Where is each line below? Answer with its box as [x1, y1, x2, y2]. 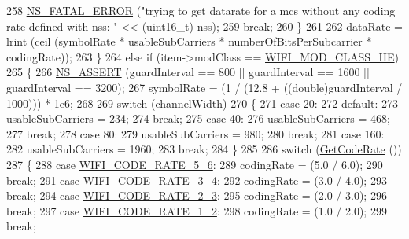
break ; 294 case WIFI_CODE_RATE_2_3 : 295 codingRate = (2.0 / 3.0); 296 [6, 187, 387, 204]
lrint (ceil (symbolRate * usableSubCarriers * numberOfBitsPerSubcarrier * [6, 33, 372, 50]
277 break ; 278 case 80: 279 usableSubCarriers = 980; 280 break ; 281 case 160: [6, 125, 385, 142]
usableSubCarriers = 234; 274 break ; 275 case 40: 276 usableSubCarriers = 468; [6, 110, 390, 127]
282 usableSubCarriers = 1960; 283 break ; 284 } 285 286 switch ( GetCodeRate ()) [6, 141, 402, 157]
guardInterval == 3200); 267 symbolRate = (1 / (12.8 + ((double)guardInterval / [6, 79, 403, 95]
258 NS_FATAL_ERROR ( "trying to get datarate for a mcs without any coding [6, 2, 396, 18]
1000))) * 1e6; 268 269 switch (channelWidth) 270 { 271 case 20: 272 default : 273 [6, 94, 398, 111]
